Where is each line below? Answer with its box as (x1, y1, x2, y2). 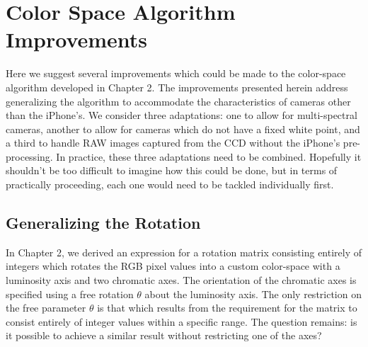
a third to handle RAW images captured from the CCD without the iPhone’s (6, 135, 340, 150)
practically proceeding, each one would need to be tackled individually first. (6, 177, 334, 192)
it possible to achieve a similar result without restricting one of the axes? (6, 328, 322, 343)
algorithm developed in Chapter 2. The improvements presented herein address (6, 79, 348, 94)
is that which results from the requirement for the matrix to (97, 300, 357, 315)
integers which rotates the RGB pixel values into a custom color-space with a (6, 258, 340, 273)
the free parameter (6, 300, 86, 315)
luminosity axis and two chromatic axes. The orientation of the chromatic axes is (6, 273, 357, 288)
